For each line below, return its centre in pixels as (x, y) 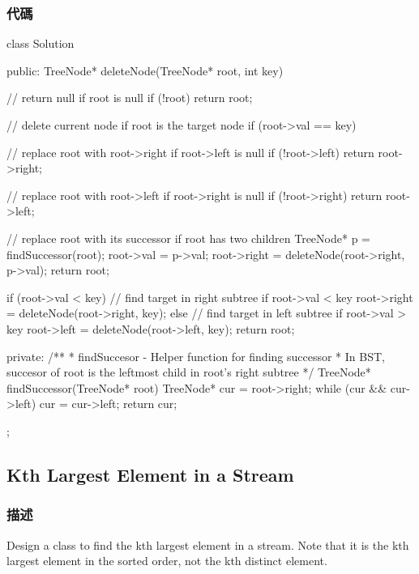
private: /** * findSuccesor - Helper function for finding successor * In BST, (196, 356)
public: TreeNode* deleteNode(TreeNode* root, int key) (145, 70)
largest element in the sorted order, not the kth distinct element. (167, 561)
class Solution (41, 43)
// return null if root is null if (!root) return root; (130, 98)
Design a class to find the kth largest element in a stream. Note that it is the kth (208, 544)
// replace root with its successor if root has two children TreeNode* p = (188, 238)
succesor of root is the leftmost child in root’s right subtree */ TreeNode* (189, 372)
